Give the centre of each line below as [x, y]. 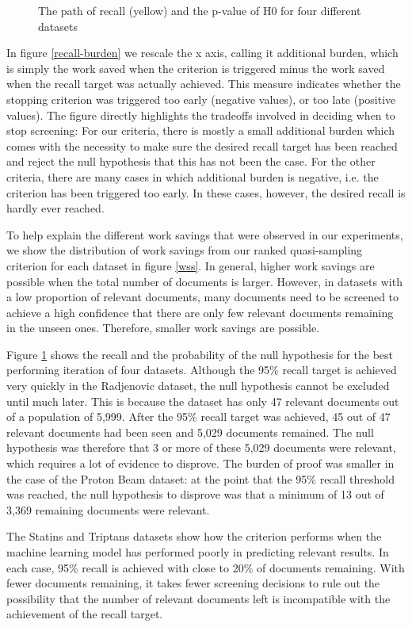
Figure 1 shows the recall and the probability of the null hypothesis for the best [200, 354]
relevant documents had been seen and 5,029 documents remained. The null [190, 432]
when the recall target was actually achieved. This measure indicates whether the [204, 84]
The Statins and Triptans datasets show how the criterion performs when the [194, 536]
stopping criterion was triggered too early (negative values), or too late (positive [201, 99]
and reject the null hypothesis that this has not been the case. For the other [191, 161]
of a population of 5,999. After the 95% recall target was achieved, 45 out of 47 [198, 417]
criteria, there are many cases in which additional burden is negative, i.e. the [193, 176]
